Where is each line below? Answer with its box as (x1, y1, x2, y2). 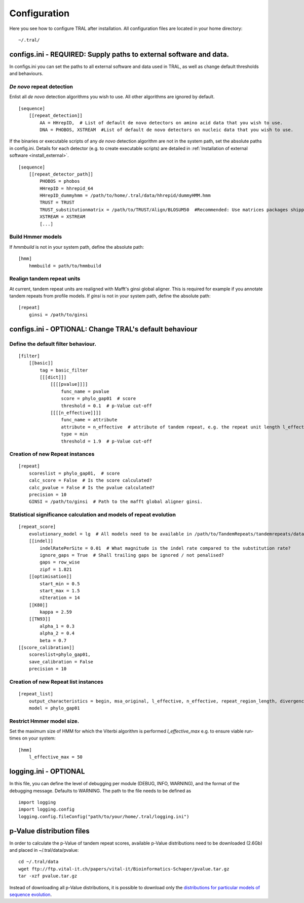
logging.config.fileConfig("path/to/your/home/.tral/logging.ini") (18, 814, 189, 819)
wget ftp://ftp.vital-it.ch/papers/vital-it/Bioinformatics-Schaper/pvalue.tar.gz (18, 866, 230, 872)
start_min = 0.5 (40, 581, 80, 586)
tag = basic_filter (40, 367, 88, 373)
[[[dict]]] (40, 375, 67, 380)
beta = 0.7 (40, 638, 67, 643)
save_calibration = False (28, 659, 94, 664)
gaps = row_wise (40, 559, 80, 565)
